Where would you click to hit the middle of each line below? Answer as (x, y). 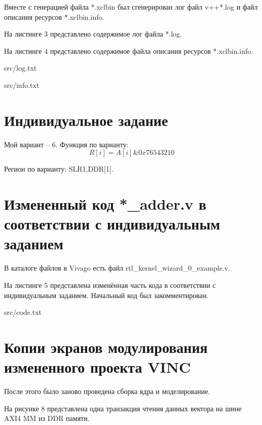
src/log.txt (21, 68)
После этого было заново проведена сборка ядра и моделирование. (107, 391)
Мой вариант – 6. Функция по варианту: (66, 144)
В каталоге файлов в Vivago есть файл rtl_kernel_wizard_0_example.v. (117, 268)
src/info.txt (22, 85)
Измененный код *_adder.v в (105, 204)
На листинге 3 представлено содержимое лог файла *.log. (93, 34)
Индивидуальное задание (86, 120)
